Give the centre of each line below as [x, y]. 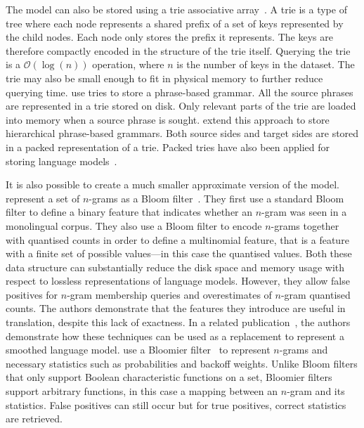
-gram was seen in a [304, 212]
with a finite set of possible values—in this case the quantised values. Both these [179, 253]
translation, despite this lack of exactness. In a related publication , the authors [178, 322]
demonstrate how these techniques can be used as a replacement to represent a [175, 336]
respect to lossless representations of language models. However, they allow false [178, 281]
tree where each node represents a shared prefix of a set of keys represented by [175, 23]
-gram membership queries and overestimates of [169, 294]
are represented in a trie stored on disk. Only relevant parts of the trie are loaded [181, 106]
